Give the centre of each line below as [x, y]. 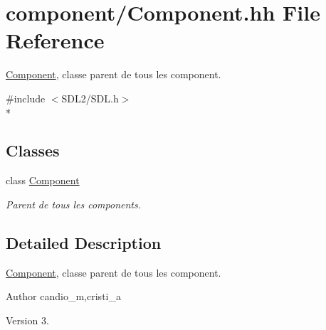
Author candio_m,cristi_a [63, 296]
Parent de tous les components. [74, 204]
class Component [43, 180]
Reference [55, 40]
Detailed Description [84, 242]
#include [26, 98]
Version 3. [27, 320]
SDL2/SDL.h [90, 98]
